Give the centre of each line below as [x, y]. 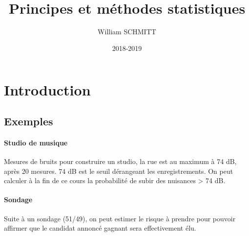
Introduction [47, 90]
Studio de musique [36, 142]
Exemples [29, 121]
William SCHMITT [127, 32]
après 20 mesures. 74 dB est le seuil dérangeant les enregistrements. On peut [119, 171]
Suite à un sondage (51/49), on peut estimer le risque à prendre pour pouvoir [120, 218]
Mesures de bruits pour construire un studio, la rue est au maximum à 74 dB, [120, 161]
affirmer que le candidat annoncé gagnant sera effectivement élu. [100, 228]
